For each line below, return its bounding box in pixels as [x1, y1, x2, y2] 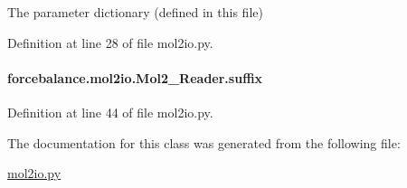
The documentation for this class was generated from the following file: [7, 133, 401, 152]
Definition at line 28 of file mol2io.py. [7, 33, 213, 52]
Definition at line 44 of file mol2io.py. [7, 102, 213, 121]
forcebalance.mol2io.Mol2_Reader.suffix [7, 68, 263, 87]
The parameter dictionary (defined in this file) [7, 3, 263, 21]
